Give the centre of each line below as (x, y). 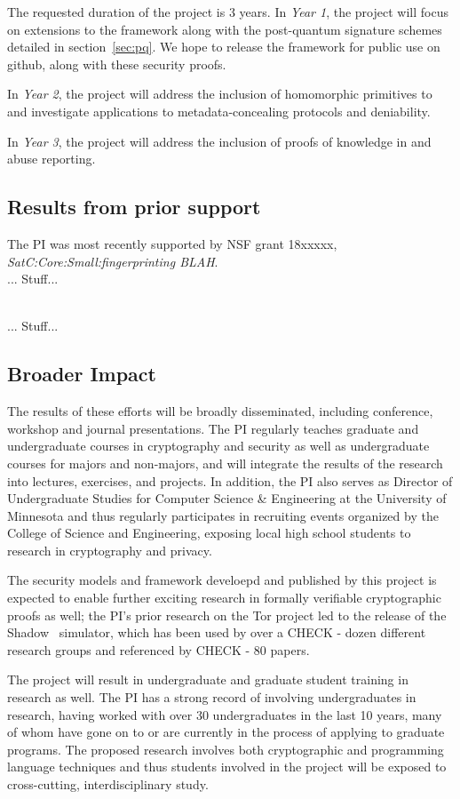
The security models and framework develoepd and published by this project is (222, 580)
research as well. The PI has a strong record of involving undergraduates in (212, 697)
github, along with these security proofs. (117, 64)
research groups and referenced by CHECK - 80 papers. (159, 649)
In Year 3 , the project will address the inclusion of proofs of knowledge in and (219, 141)
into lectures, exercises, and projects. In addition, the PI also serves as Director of (230, 480)
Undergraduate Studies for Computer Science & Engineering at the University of (227, 498)
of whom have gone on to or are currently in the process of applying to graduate (226, 732)
